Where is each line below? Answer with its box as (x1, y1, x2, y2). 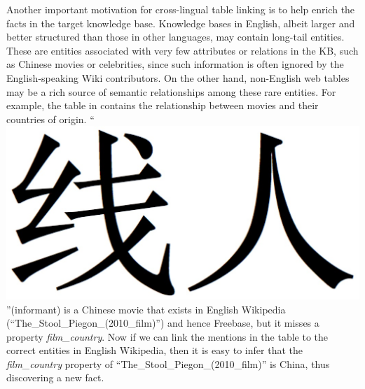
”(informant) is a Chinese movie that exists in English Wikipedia (6, 302, 286, 316)
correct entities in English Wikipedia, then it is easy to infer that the (6, 343, 303, 358)
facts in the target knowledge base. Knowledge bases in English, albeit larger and (6, 15, 355, 30)
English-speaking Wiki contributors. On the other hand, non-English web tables (6, 70, 350, 85)
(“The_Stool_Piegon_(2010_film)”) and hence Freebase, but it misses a (6, 316, 319, 330)
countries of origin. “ (6, 111, 95, 126)
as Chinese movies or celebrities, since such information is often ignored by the (6, 57, 344, 71)
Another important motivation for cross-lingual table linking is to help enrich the (6, 2, 355, 16)
